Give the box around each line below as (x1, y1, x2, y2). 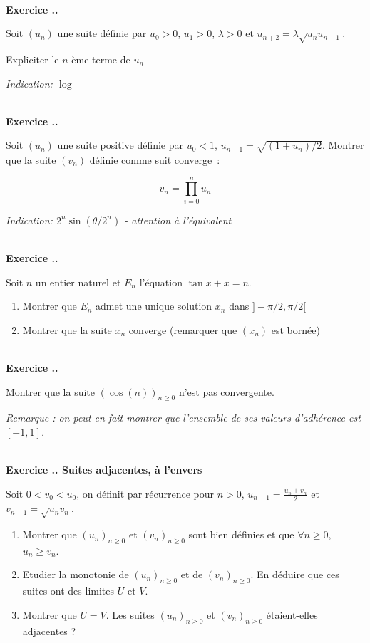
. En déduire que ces (250, 567, 339, 582)
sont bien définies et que (188, 527, 294, 542)
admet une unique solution (96, 298, 212, 313)
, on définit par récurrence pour (76, 486, 215, 501)
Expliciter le (6, 51, 59, 66)
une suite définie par (57, 26, 147, 41)
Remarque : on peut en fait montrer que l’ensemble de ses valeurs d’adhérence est (6, 410, 361, 425)
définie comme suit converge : (89, 152, 220, 167)
